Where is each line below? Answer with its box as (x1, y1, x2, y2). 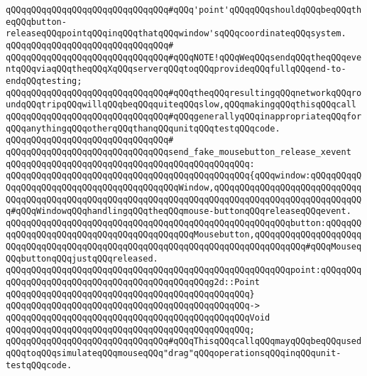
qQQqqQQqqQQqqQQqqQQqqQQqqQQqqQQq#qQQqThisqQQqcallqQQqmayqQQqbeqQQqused (6, 336, 362, 347)
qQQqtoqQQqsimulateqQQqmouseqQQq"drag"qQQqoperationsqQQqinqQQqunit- (6, 348, 341, 359)
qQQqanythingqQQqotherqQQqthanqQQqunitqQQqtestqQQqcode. (6, 123, 280, 134)
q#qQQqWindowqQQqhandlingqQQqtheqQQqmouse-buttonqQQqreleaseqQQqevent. (6, 206, 351, 217)
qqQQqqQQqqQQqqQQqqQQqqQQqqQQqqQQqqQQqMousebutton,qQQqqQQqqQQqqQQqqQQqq (6, 230, 362, 240)
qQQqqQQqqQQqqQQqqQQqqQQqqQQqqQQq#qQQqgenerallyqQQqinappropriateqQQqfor (6, 111, 362, 122)
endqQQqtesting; (6, 75, 82, 86)
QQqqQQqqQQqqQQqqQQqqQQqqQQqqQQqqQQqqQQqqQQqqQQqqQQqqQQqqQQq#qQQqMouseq (6, 242, 362, 252)
